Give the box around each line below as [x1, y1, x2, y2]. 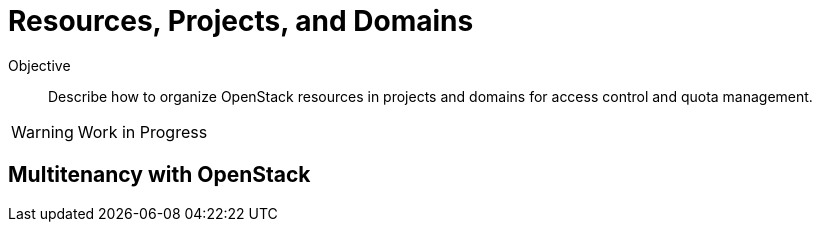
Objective [8, 56, 71, 74]
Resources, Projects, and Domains [8, 4, 474, 38]
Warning [11, 121, 74, 142]
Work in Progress [77, 121, 208, 142]
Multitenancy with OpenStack [8, 162, 311, 188]
